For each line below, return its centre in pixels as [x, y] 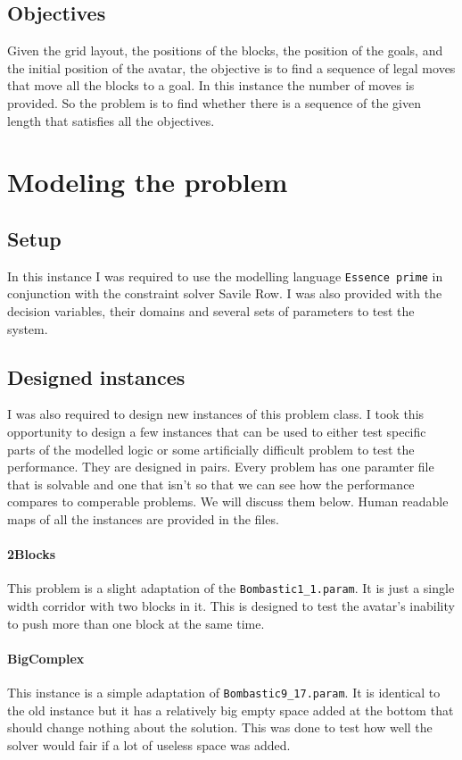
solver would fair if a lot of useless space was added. [149, 744]
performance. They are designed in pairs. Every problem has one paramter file [221, 467]
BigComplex [46, 658]
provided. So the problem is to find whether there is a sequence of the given [214, 102]
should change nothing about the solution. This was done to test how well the [220, 727]
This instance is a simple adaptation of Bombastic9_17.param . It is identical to [224, 692]
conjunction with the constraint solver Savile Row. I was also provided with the [225, 293]
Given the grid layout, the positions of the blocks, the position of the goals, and [225, 50]
